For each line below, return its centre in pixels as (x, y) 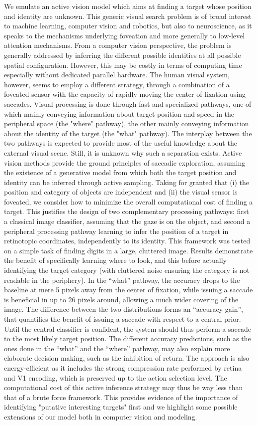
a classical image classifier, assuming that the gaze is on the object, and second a (127, 221)
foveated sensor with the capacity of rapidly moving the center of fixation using (125, 94)
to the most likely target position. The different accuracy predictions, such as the (128, 338)
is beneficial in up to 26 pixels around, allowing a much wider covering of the (121, 299)
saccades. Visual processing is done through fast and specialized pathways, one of (128, 104)
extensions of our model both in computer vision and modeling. (101, 416)
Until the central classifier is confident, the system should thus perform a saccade (128, 328)
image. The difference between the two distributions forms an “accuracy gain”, (124, 309)
